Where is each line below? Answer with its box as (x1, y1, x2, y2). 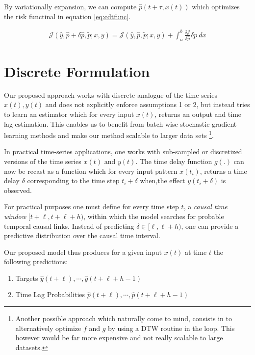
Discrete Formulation (4, 61, 150, 81)
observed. (4, 185, 32, 195)
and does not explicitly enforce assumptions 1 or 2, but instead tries (45, 99, 250, 109)
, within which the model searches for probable (83, 211, 224, 221)
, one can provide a (181, 220, 239, 231)
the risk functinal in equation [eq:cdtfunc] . (4, 11, 131, 21)
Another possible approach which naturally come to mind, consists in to (15, 313, 232, 324)
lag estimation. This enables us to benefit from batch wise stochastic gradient (4, 118, 237, 129)
